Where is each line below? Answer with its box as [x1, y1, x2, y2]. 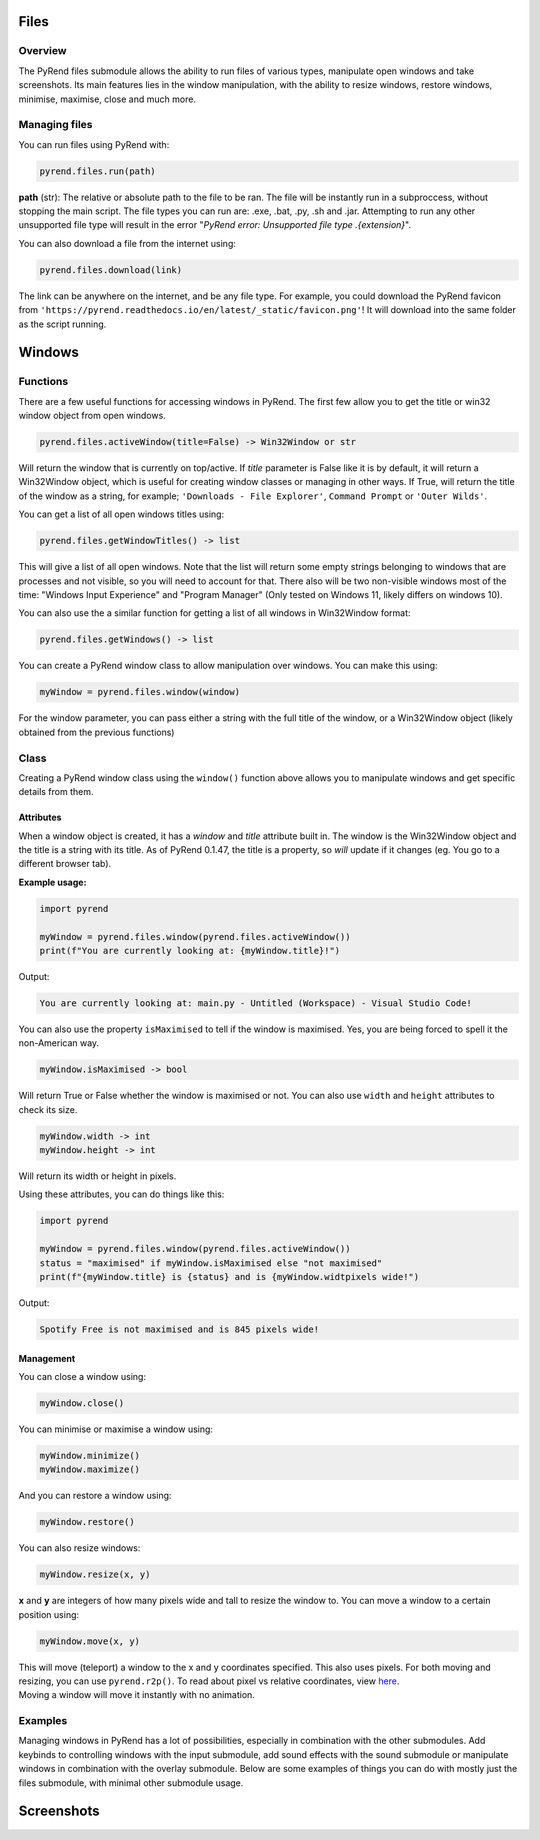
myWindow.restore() [39, 1516, 135, 1528]
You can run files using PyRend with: [18, 138, 170, 150]
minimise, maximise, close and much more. [18, 93, 197, 105]
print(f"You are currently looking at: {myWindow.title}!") [39, 945, 341, 956]
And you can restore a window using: [18, 1490, 172, 1502]
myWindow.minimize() [39, 1450, 140, 1461]
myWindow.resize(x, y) [39, 1569, 151, 1580]
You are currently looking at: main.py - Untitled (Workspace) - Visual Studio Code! [39, 997, 472, 1009]
